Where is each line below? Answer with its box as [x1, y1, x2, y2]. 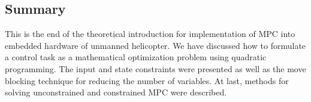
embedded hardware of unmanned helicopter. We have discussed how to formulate [5, 39, 306, 51]
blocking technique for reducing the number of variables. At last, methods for [5, 74, 289, 86]
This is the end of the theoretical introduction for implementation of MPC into [5, 27, 295, 40]
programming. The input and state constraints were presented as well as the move [5, 62, 306, 75]
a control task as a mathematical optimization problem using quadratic [5, 51, 267, 63]
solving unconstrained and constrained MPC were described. [5, 86, 227, 98]
